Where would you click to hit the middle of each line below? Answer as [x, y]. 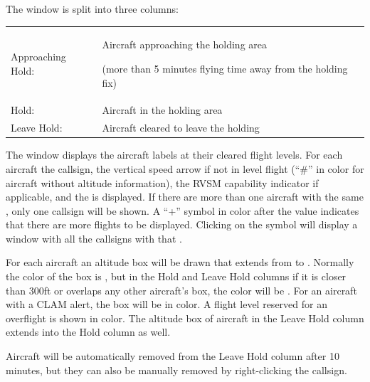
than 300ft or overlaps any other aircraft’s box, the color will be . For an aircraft [181, 290]
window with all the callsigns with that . [94, 238]
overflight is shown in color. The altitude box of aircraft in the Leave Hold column [185, 318]
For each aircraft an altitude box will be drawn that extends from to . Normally [180, 262]
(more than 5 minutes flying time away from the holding [225, 68]
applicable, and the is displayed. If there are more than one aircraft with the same [185, 197]
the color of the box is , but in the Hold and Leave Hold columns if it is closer [176, 276]
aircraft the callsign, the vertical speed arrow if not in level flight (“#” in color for [185, 168]
